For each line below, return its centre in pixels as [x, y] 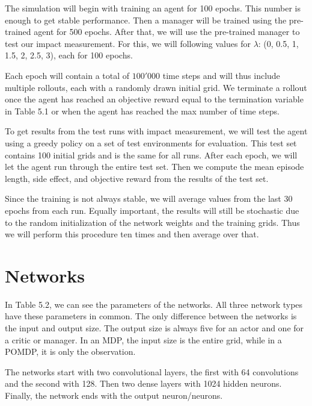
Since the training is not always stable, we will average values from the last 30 [149, 198]
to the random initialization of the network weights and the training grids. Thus [152, 222]
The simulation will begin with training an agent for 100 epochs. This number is [153, 8]
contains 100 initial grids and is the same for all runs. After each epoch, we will [151, 155]
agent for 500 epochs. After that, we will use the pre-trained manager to [167, 32]
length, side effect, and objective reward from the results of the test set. [137, 178]
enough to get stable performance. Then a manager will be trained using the [146, 20]
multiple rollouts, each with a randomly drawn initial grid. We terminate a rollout [156, 87]
